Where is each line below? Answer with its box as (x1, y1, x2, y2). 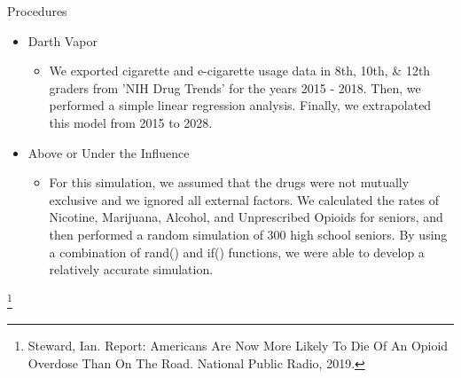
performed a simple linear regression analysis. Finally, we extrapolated (49, 96, 432, 114)
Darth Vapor (27, 31, 98, 50)
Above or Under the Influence (27, 143, 190, 161)
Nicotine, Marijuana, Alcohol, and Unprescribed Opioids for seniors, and (49, 208, 443, 226)
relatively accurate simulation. (49, 260, 214, 279)
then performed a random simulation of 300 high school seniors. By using (49, 224, 448, 243)
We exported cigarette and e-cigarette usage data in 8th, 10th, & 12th (49, 61, 431, 80)
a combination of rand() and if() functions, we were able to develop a (49, 242, 425, 261)
